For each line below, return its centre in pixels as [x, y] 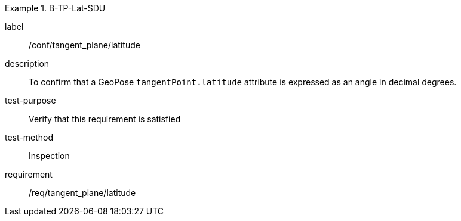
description [27, 63]
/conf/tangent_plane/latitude [84, 45]
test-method [29, 137]
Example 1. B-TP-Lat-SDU [55, 8]
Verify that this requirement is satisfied [105, 119]
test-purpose [30, 100]
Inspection [49, 156]
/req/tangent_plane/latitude [82, 193]
